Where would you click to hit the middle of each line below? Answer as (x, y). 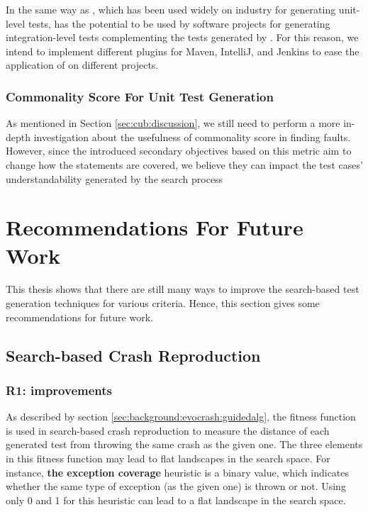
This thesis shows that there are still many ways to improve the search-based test (183, 289)
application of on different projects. (82, 65)
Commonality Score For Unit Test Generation (140, 96)
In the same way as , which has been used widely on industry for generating (171, 9)
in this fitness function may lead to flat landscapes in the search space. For (168, 458)
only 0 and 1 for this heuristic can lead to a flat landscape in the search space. (176, 500)
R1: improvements (59, 390)
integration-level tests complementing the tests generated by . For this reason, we (182, 37)
